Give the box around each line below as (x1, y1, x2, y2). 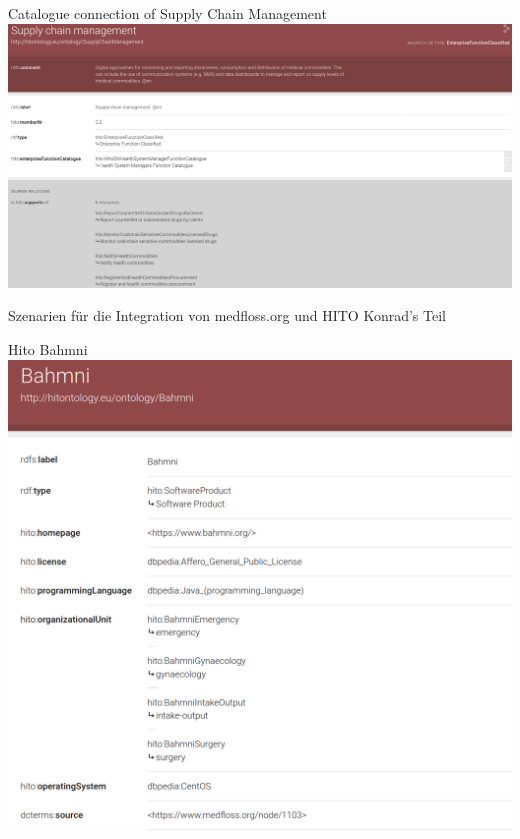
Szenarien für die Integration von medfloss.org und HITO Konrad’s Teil (8, 305, 446, 326)
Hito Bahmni (8, 339, 88, 360)
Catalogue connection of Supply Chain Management (8, 3, 327, 23)
